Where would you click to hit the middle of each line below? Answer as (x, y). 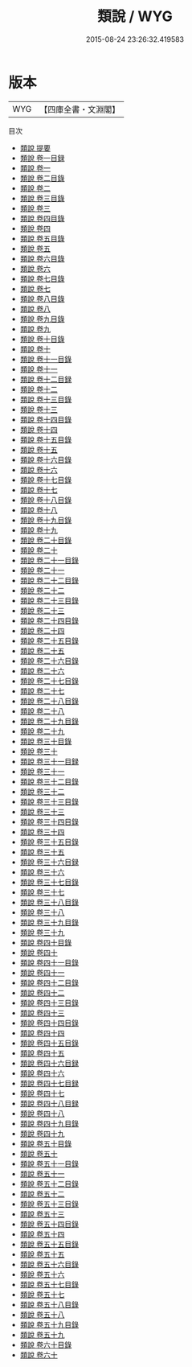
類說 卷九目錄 (42, 319)
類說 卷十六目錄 (46, 459)
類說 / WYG (135, 16)
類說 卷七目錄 (42, 278)
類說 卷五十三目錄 (49, 1204)
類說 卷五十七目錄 (49, 1284)
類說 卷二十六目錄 (49, 661)
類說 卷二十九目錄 (49, 721)
